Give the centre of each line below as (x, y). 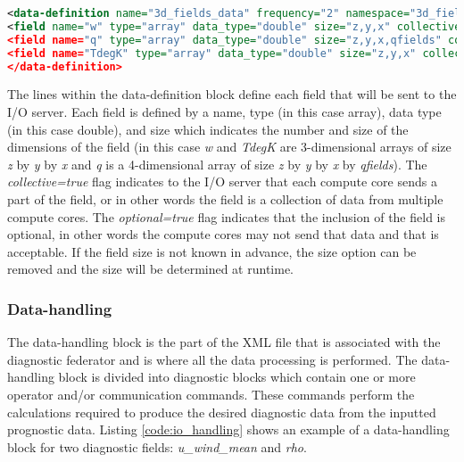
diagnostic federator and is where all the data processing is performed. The (212, 359)
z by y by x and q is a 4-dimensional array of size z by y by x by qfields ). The (217, 164)
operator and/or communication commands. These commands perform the (211, 394)
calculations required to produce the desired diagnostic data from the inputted (222, 412)
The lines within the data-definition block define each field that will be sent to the (232, 94)
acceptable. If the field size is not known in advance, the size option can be (212, 251)
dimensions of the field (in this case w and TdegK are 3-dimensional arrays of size (229, 147)
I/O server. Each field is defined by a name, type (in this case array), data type (224, 111)
